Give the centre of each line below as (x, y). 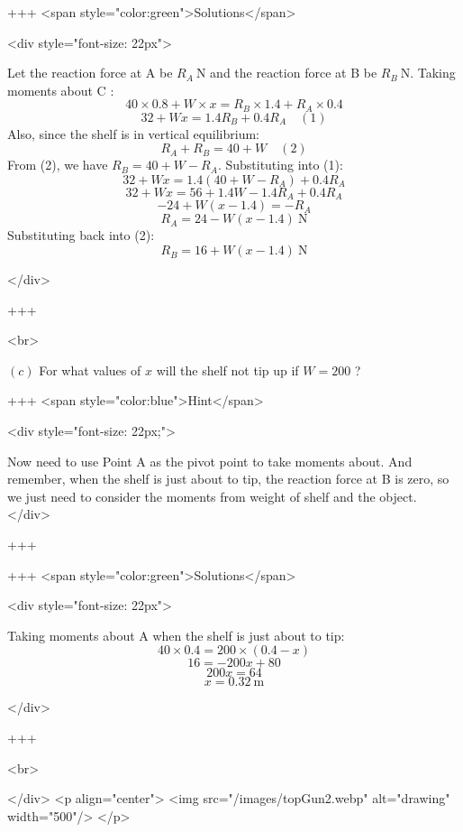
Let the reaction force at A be (90, 73)
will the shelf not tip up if (227, 370)
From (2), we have (58, 165)
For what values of (90, 370)
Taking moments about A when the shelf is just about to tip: (176, 635)
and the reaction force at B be (294, 73)
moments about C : (61, 90)
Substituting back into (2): (81, 235)
